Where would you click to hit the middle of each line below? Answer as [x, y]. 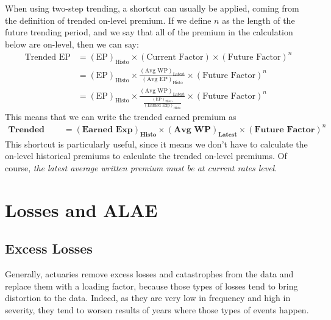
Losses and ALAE [81, 209]
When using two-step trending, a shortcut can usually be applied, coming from [152, 8]
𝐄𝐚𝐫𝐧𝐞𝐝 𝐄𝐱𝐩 [107, 130]
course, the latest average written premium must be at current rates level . [141, 167]
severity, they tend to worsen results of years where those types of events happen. [157, 309]
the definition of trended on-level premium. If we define [108, 20]
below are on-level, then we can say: [72, 44]
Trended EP [48, 57]
